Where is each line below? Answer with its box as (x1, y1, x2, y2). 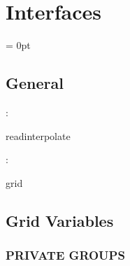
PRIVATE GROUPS (6, 246, 125, 263)
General (6, 72, 64, 94)
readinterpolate (6, 128, 71, 143)
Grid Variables (6, 209, 114, 231)
